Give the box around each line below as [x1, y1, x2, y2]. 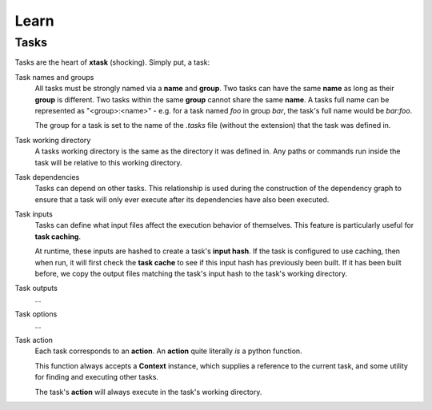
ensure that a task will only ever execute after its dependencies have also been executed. [34, 194, 330, 204]
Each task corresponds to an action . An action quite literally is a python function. [34, 346, 303, 356]
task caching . [34, 232, 82, 241]
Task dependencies [14, 172, 80, 181]
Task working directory [14, 135, 91, 145]
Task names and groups [14, 72, 94, 82]
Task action [14, 335, 54, 344]
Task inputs [14, 209, 54, 219]
